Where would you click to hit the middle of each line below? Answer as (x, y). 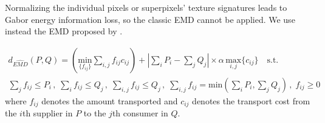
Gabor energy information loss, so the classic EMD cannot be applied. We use (150, 19)
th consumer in (140, 113)
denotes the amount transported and (110, 100)
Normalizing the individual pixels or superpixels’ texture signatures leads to (146, 7)
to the (95, 113)
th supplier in (47, 113)
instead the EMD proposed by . (64, 31)
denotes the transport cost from (251, 100)
